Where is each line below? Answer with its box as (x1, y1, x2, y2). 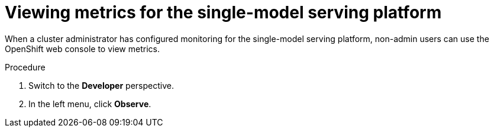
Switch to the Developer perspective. (28, 80, 174, 91)
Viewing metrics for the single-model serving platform (5, 2, 442, 22)
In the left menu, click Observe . (28, 98, 151, 109)
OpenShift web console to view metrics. (5, 43, 160, 54)
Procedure (5, 62, 46, 72)
